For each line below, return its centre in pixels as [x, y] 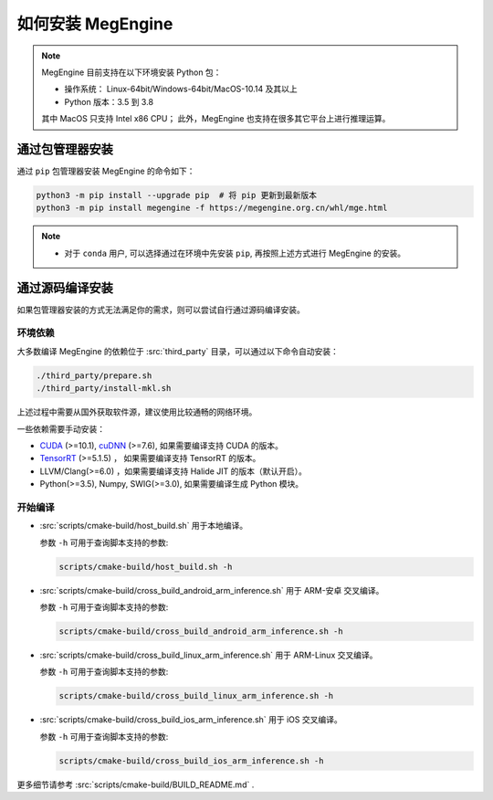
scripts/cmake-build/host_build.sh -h [146, 567]
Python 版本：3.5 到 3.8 [109, 101]
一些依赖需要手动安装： [61, 428]
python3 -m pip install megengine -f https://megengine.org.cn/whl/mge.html [212, 208]
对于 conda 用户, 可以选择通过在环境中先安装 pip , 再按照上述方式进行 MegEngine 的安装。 [235, 253]
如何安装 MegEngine [95, 24]
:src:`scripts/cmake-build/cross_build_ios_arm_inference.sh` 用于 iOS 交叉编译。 [191, 720]
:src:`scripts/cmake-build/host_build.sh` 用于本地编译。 [144, 526]
